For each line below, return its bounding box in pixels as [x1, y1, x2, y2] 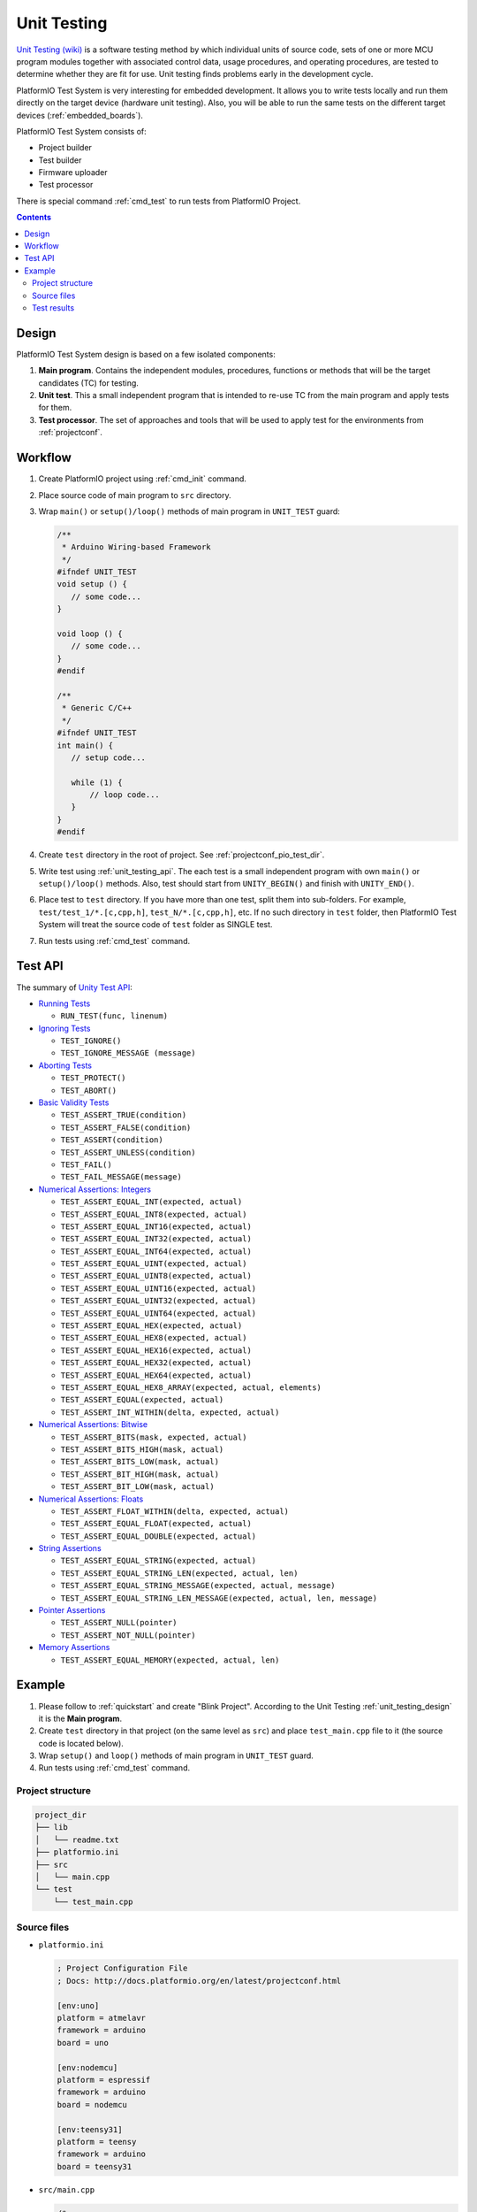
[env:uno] [57, 2001, 100, 2010]
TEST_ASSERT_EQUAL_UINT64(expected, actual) [60, 1308, 257, 1318]
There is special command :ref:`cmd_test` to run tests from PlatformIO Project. [16, 196, 301, 206]
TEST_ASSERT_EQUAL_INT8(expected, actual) [60, 1209, 247, 1219]
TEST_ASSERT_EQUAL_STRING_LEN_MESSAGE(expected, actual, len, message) [60, 1593, 378, 1603]
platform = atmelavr [57, 2013, 146, 2024]
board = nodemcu [57, 2100, 128, 2109]
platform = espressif [57, 2075, 151, 2085]
